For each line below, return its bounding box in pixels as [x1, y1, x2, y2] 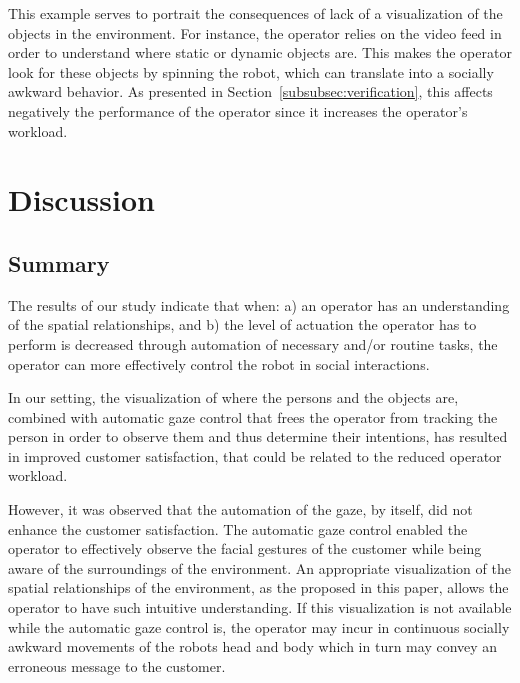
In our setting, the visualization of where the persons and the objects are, [8, 387, 459, 408]
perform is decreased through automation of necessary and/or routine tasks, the [8, 333, 498, 354]
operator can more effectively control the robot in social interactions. [8, 353, 430, 374]
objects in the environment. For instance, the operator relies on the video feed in [8, 22, 502, 43]
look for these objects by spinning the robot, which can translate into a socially [8, 61, 494, 82]
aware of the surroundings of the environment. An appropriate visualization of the [8, 557, 511, 578]
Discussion [8, 179, 155, 220]
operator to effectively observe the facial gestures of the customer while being [8, 538, 482, 559]
